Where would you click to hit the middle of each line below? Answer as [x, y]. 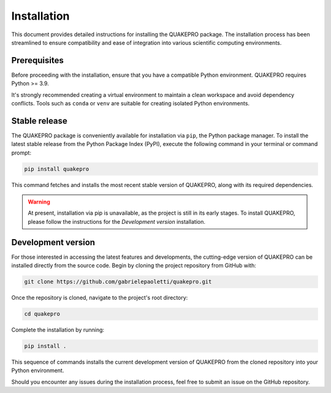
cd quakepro [42, 314]
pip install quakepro [57, 169]
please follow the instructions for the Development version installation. [116, 221]
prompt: [21, 153]
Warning [39, 202]
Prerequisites [37, 60]
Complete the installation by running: [58, 330]
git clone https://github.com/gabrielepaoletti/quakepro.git [118, 282]
